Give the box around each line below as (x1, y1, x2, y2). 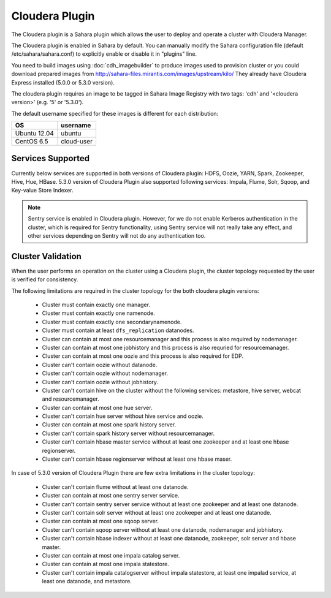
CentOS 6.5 (15, 137, 48, 146)
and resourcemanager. (42, 395, 99, 403)
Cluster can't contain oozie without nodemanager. (42, 369, 169, 377)
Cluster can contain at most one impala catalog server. (42, 551, 180, 559)
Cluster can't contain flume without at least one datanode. (42, 483, 189, 490)
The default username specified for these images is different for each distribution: (11, 110, 219, 117)
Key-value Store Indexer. (11, 187, 74, 194)
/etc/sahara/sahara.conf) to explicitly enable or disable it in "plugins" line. (11, 50, 197, 58)
